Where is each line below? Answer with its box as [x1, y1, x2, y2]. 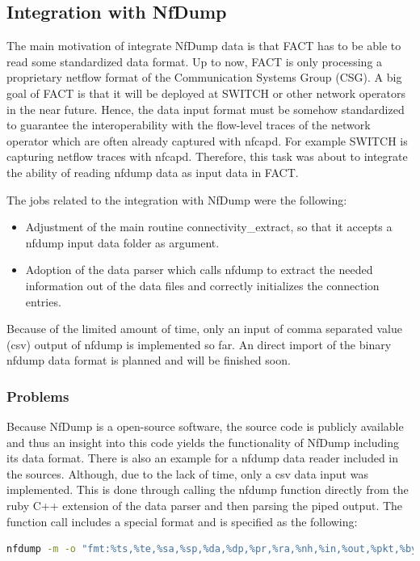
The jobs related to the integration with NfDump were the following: [6, 191, 347, 208]
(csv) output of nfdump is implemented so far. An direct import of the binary [6, 335, 392, 352]
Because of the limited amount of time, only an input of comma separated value [6, 320, 402, 337]
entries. [25, 293, 61, 310]
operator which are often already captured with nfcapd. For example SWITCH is [6, 132, 408, 149]
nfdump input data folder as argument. [25, 234, 220, 251]
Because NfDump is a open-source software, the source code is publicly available [6, 418, 404, 435]
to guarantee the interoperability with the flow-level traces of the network [6, 116, 371, 133]
